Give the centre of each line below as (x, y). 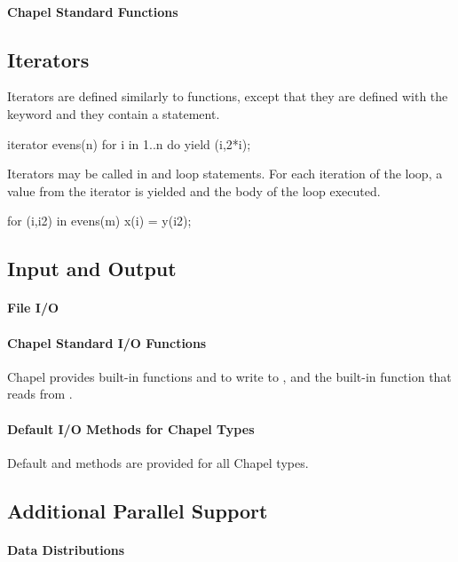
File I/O (33, 308)
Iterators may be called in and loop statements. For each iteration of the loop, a (225, 174)
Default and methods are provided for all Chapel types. (158, 462)
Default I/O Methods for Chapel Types (131, 428)
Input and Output (92, 269)
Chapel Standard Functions (93, 11)
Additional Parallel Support (138, 510)
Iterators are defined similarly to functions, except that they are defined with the (228, 96)
